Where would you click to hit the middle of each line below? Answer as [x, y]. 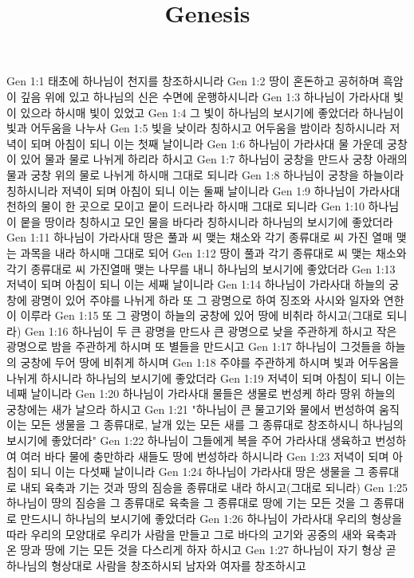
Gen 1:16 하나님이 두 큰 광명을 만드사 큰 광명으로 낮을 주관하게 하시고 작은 [211, 330]
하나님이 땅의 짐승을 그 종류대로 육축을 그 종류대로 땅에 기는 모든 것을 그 [188, 503]
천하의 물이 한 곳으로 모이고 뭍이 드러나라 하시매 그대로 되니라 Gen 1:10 [185, 206]
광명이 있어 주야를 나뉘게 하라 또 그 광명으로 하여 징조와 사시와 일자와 [205, 299]
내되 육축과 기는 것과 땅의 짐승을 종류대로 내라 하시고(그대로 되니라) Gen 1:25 [214, 487]
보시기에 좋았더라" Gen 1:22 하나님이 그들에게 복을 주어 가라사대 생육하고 [189, 440]
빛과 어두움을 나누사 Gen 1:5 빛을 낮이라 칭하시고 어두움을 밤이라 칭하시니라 [196, 128]
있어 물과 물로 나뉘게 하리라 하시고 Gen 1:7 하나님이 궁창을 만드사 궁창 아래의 [214, 159]
